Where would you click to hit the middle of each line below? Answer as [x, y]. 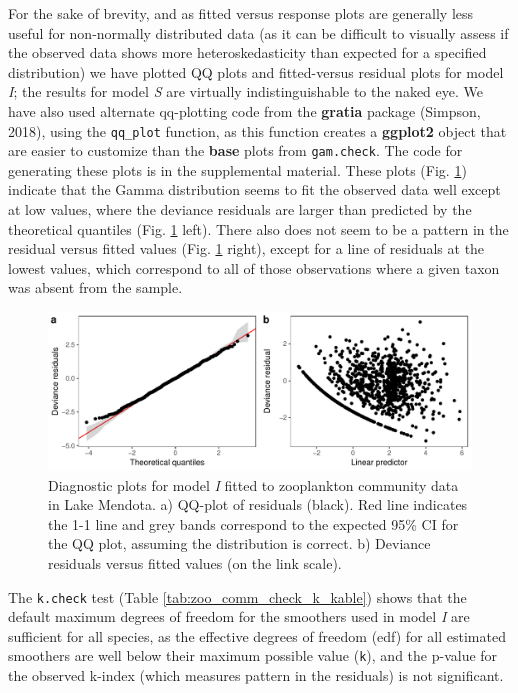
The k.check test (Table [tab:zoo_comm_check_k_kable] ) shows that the [237, 596]
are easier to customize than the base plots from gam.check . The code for [235, 150]
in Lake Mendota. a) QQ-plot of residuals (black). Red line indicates [258, 504]
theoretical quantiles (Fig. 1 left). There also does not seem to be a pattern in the [258, 228]
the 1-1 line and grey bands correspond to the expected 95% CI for [253, 523]
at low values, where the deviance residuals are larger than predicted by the [240, 209]
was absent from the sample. [95, 287]
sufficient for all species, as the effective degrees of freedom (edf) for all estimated [257, 635]
